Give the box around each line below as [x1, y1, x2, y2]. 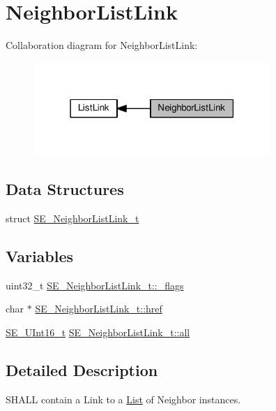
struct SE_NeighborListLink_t [6, 211, 139, 226]
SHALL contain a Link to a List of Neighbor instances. [6, 391, 241, 406]
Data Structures [6, 178, 124, 200]
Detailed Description [6, 359, 158, 381]
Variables [6, 245, 74, 267]
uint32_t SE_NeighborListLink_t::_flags [6, 277, 184, 292]
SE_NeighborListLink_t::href [35, 301, 162, 316]
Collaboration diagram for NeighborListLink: [6, 38, 198, 52]
